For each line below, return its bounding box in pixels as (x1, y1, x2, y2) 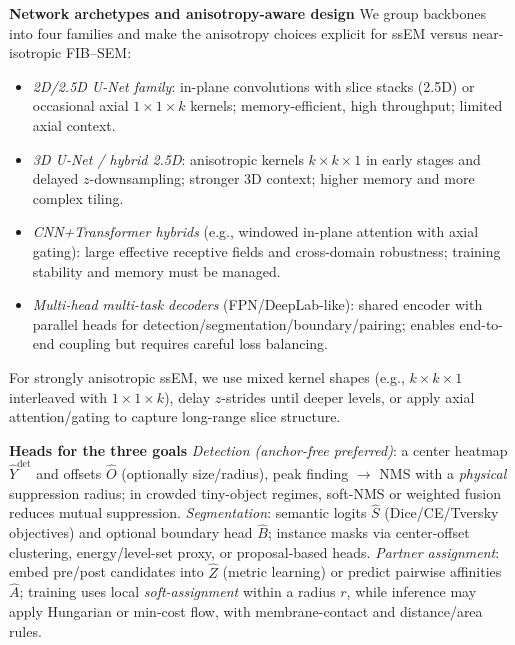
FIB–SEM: (65, 42, 132, 63)
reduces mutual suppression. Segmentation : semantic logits (9, 502, 367, 523)
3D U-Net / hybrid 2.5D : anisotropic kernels (32, 148, 304, 169)
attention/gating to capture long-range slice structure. (9, 406, 341, 427)
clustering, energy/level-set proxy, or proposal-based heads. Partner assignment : (9, 541, 500, 562)
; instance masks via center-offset (267, 522, 470, 543)
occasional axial (32, 95, 129, 116)
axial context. (32, 114, 116, 135)
